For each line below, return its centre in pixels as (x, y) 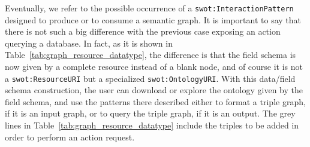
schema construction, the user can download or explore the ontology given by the (154, 90)
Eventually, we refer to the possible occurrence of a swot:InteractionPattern (149, 8)
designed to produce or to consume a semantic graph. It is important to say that (153, 19)
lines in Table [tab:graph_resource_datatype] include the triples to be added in (152, 125)
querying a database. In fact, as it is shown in (89, 43)
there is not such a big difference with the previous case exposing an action (143, 31)
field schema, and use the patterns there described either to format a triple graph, (155, 101)
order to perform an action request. (70, 137)
